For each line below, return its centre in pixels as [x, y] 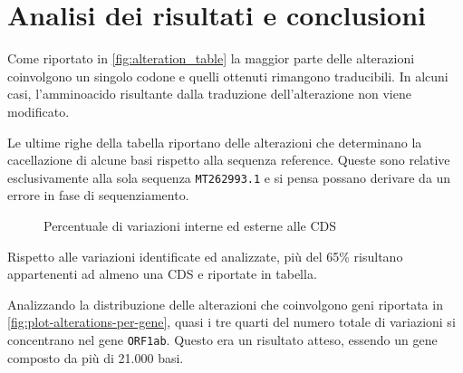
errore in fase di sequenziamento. [98, 195]
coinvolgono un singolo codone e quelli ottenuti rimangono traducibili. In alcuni [228, 76]
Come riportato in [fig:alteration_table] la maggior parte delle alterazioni [211, 58]
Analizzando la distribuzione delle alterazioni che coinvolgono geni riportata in [225, 304]
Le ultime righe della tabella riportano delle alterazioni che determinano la [215, 142]
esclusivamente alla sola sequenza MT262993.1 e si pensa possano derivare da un [229, 177]
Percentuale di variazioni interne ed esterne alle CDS [190, 225]
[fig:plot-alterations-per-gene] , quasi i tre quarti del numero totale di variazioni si [231, 322]
